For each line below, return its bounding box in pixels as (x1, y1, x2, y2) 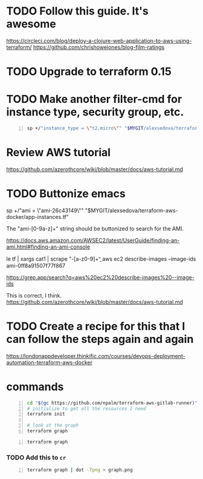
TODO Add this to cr (6, 453, 66, 461)
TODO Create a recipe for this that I (6, 319, 185, 333)
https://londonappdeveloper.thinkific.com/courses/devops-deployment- (6, 352, 185, 359)
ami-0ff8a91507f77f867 (6, 262, 66, 269)
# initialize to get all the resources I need (27, 405, 146, 412)
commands (6, 380, 64, 394)
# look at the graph (27, 422, 79, 429)
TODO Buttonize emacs (6, 187, 126, 201)
